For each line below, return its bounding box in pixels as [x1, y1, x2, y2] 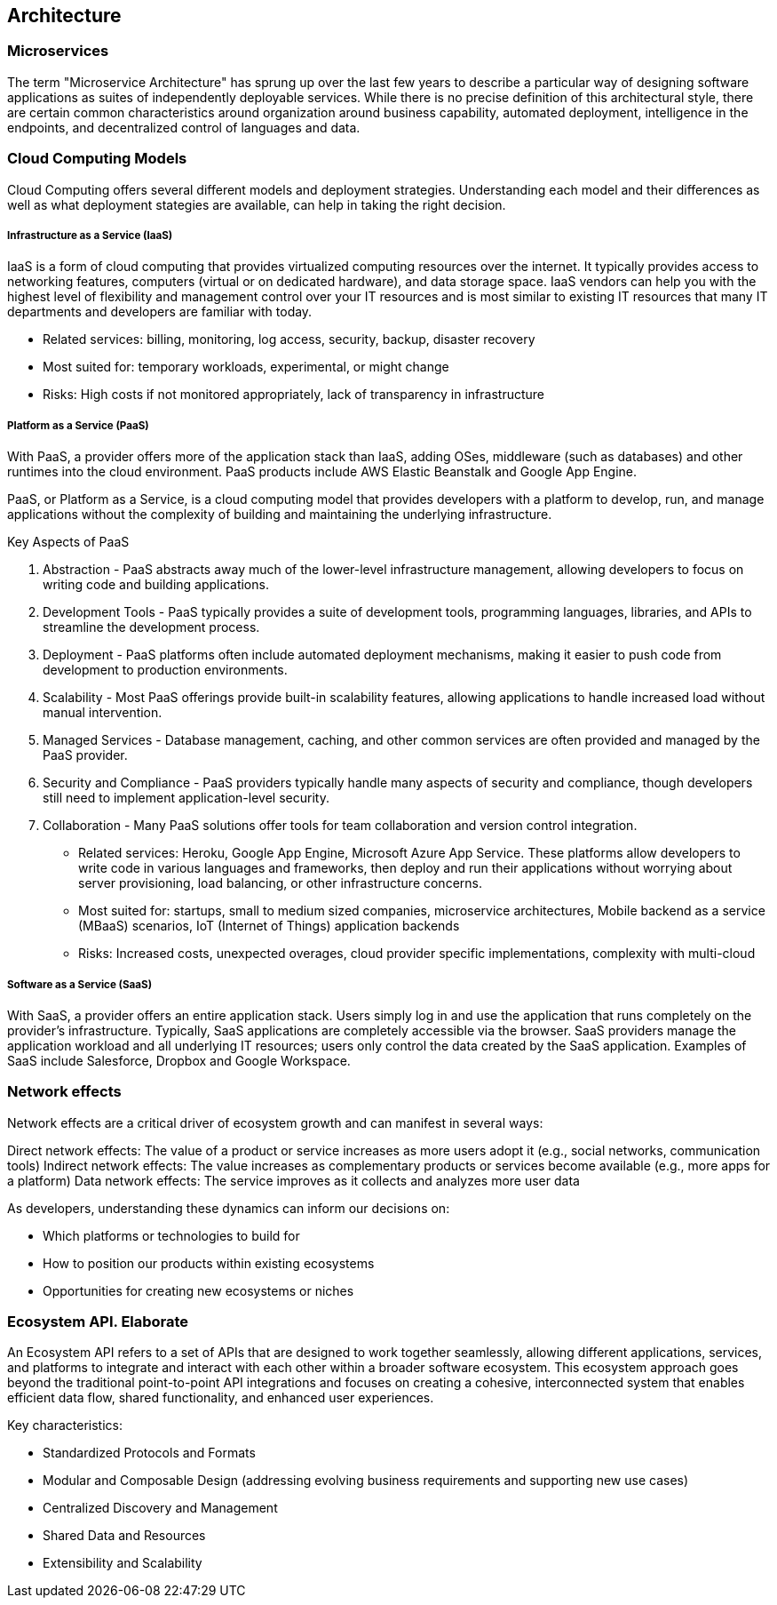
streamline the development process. [43, 619, 260, 635]
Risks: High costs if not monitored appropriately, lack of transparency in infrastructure [43, 387, 544, 403]
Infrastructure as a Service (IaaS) [7, 228, 173, 242]
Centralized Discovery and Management [43, 1500, 278, 1516]
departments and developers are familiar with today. [7, 304, 313, 320]
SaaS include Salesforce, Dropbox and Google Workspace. [7, 1052, 351, 1068]
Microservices [7, 42, 109, 60]
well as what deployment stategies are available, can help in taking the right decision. [7, 196, 506, 212]
